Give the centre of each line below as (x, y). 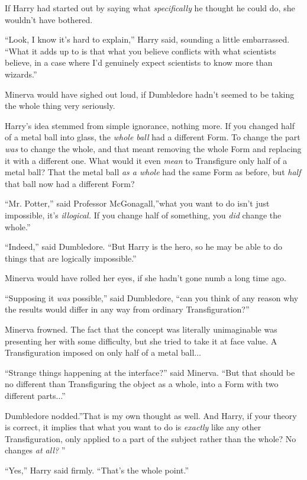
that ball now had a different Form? (70, 183)
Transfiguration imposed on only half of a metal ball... (103, 352)
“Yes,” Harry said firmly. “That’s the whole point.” (97, 470)
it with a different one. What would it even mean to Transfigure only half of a (146, 160)
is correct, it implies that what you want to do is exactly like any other (133, 427)
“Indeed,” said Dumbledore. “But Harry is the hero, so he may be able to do (143, 247)
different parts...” (35, 396)
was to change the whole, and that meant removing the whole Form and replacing (153, 148)
